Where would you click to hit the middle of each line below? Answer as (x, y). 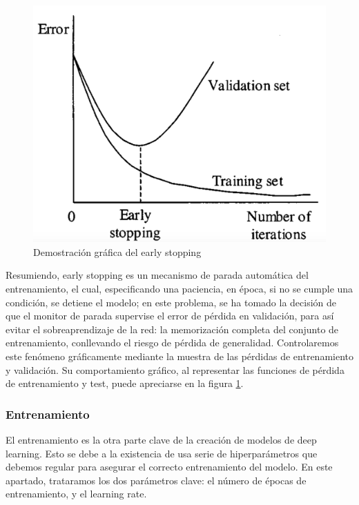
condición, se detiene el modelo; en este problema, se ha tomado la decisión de (171, 302)
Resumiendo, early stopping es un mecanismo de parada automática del (157, 275)
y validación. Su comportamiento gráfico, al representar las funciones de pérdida (175, 369)
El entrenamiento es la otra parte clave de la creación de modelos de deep (161, 439)
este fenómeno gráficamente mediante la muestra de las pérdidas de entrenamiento (180, 356)
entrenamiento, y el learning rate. (76, 494)
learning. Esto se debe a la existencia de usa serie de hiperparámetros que (162, 453)
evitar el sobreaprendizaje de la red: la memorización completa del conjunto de (172, 329)
